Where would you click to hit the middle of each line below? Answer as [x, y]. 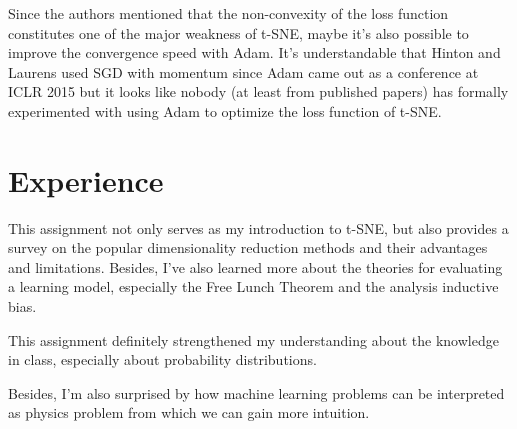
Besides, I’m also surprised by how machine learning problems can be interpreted [256, 392]
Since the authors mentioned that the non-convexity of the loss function [228, 13]
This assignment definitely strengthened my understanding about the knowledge [253, 339]
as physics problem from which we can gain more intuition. [189, 412]
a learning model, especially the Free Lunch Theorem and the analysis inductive [253, 286]
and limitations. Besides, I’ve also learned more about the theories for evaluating [255, 266]
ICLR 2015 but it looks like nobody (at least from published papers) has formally [258, 91]
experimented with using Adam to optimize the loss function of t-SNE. [225, 110]
